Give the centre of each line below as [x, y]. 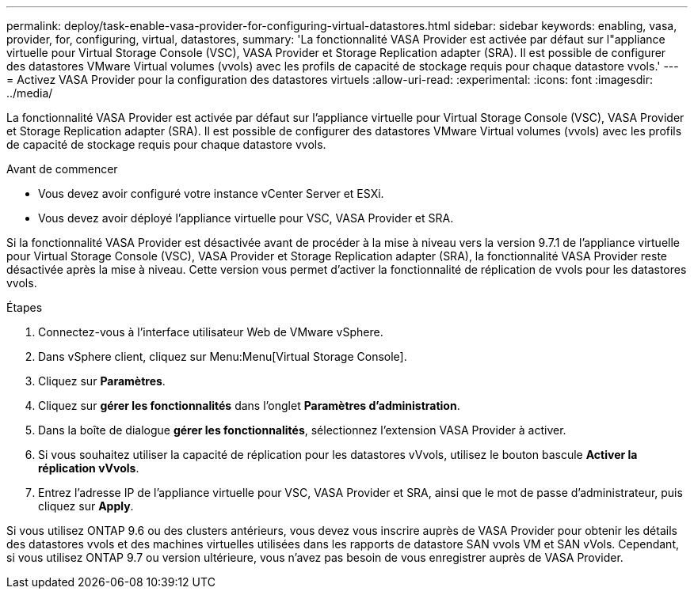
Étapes [25, 307]
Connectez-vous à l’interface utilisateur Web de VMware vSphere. [211, 332]
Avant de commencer [62, 169]
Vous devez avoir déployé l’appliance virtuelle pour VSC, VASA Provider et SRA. [246, 218]
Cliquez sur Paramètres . [102, 381]
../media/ [30, 93]
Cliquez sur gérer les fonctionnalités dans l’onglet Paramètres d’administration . [249, 406]
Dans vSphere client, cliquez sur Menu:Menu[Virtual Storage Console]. [223, 356]
